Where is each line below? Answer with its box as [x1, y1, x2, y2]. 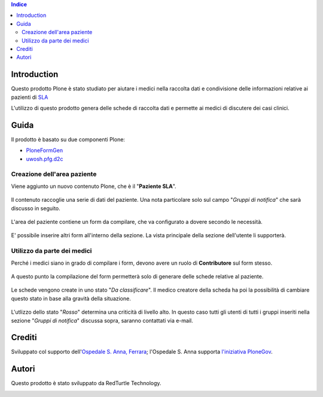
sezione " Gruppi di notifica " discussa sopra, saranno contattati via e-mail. [11, 317, 194, 324]
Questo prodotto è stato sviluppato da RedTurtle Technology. [11, 380, 161, 387]
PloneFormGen [26, 147, 63, 154]
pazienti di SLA [11, 93, 48, 101]
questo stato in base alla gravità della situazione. [11, 295, 131, 302]
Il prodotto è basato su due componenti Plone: [11, 135, 126, 143]
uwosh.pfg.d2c [26, 155, 63, 162]
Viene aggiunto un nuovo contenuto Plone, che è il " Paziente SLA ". [11, 183, 176, 190]
